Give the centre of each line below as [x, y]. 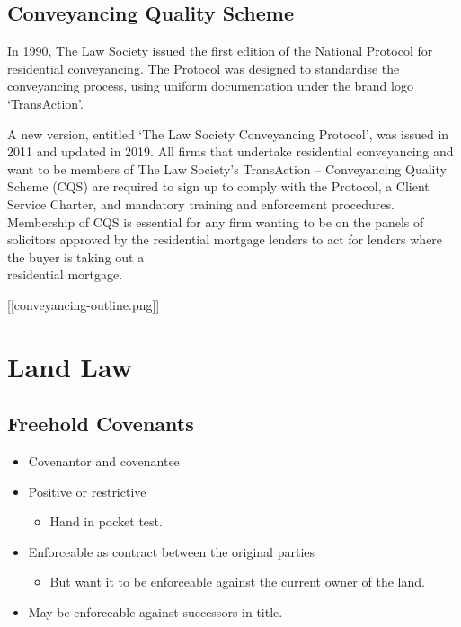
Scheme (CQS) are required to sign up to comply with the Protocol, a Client [218, 186]
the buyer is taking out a [76, 256]
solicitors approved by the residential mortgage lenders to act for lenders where [225, 239]
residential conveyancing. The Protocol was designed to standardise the [204, 68]
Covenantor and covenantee [104, 461]
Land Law [70, 366]
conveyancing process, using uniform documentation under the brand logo [210, 86]
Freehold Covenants [101, 424]
